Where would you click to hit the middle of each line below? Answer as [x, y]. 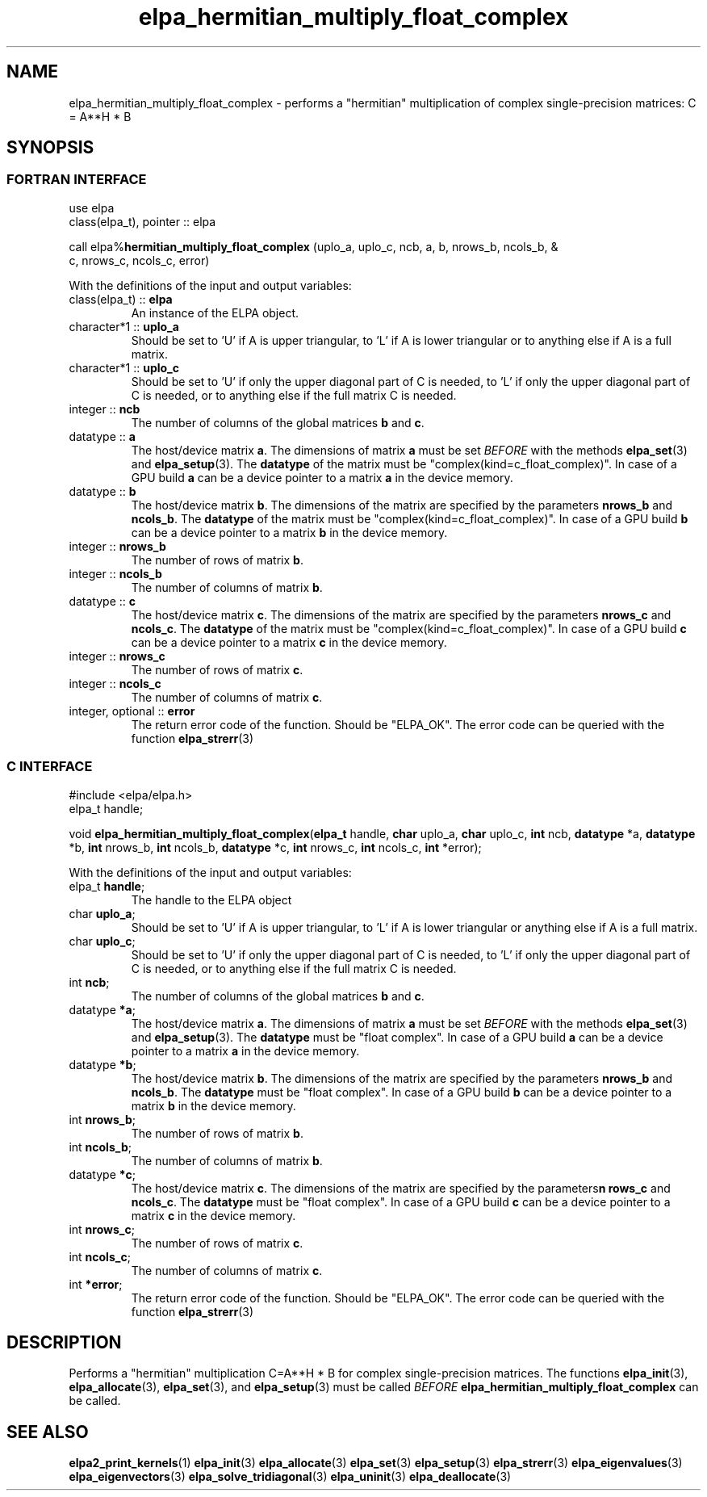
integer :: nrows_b [117, 546]
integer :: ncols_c [115, 683]
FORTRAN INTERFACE [77, 180]
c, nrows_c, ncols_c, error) [139, 260]
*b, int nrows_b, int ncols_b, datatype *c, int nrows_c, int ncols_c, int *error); [275, 847]
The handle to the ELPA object [211, 899]
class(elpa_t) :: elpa [121, 299]
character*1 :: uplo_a [124, 326]
